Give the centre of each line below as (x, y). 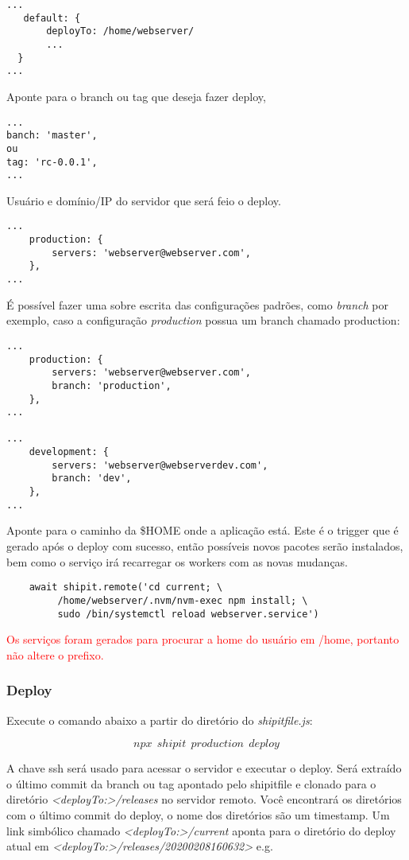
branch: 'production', (112, 385)
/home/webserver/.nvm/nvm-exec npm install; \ (183, 600)
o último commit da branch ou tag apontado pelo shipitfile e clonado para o (191, 783)
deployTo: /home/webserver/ (120, 31)
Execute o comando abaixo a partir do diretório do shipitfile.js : (160, 720)
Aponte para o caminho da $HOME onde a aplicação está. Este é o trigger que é (203, 530)
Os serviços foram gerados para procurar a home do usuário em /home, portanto (203, 639)
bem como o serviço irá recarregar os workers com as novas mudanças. (177, 561)
